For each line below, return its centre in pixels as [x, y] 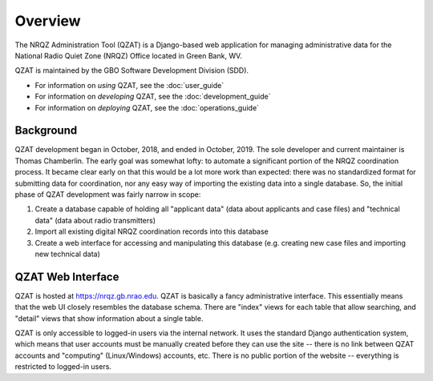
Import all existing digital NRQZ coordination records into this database [152, 231]
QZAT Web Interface [67, 277]
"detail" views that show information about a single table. [109, 318]
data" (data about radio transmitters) [95, 220]
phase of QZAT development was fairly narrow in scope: [108, 194]
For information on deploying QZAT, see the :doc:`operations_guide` [147, 107]
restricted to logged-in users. [63, 367]
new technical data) [67, 254]
